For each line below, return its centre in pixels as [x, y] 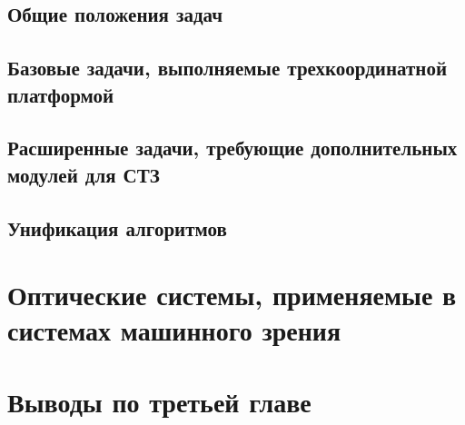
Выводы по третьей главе [159, 401]
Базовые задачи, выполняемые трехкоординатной [228, 68]
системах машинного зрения [174, 330]
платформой [61, 94]
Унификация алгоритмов [117, 227]
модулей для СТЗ [84, 174]
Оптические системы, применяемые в [232, 295]
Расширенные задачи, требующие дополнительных [232, 148]
